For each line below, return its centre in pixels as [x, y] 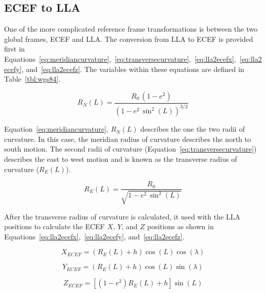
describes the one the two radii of [193, 129]
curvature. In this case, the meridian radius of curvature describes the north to [128, 139]
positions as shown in [180, 226]
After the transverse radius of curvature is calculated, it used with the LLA [122, 216]
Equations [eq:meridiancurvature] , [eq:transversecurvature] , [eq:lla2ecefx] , [120, 58]
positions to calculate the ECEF [54, 226]
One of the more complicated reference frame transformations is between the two [131, 29]
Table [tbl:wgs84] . [32, 79]
